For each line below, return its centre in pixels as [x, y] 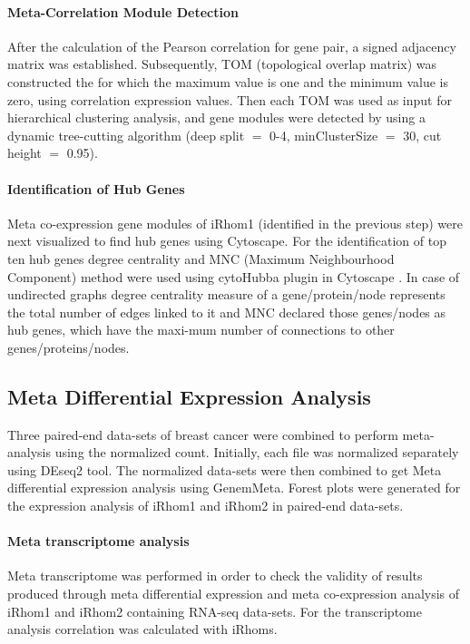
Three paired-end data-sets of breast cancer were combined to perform [203, 434]
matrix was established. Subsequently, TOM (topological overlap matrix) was [222, 64]
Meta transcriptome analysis [98, 541]
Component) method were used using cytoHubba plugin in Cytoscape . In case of [234, 276]
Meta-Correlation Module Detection [123, 11]
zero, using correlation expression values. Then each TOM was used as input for [230, 99]
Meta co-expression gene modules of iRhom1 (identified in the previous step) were [235, 223]
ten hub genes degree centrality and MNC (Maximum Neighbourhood [201, 258]
